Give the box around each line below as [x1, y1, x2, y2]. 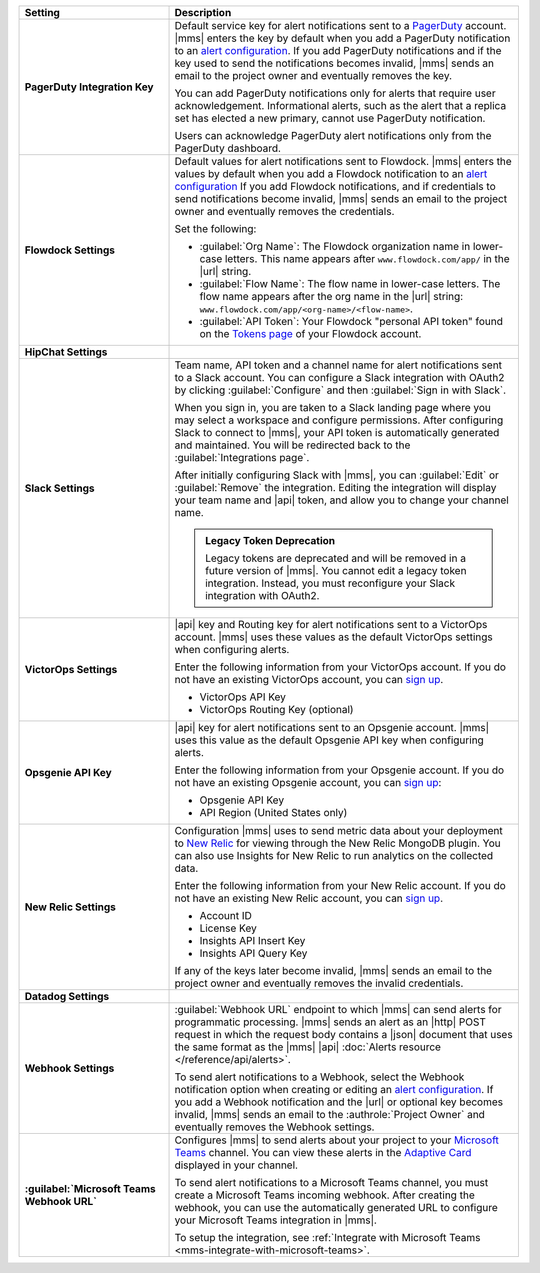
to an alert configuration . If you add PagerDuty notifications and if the [174, 44, 502, 57]
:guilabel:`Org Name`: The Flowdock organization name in [199, 240, 471, 253]
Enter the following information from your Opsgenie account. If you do [174, 763, 505, 777]
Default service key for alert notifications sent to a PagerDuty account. [174, 19, 507, 32]
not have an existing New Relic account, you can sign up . [174, 891, 444, 905]
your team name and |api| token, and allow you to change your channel [174, 493, 509, 507]
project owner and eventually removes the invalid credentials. [174, 976, 464, 990]
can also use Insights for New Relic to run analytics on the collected [174, 849, 494, 862]
